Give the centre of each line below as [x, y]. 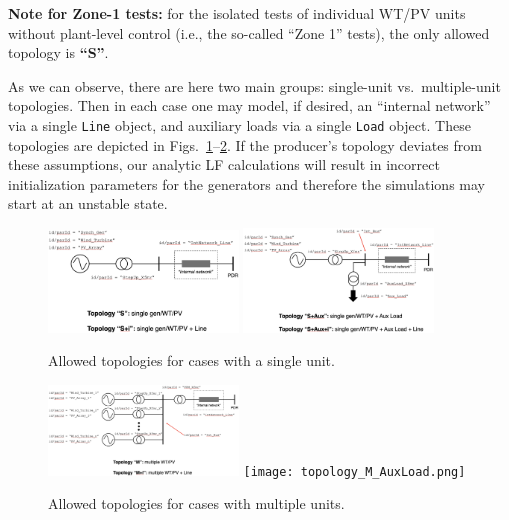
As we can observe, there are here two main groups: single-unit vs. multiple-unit [254, 85]
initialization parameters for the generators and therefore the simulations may [246, 183]
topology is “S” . [58, 52]
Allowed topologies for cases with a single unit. [191, 360]
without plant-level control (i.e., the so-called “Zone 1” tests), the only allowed [249, 32]
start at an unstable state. [88, 203]
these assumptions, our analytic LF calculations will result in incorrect [224, 164]
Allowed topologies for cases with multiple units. [196, 503]
